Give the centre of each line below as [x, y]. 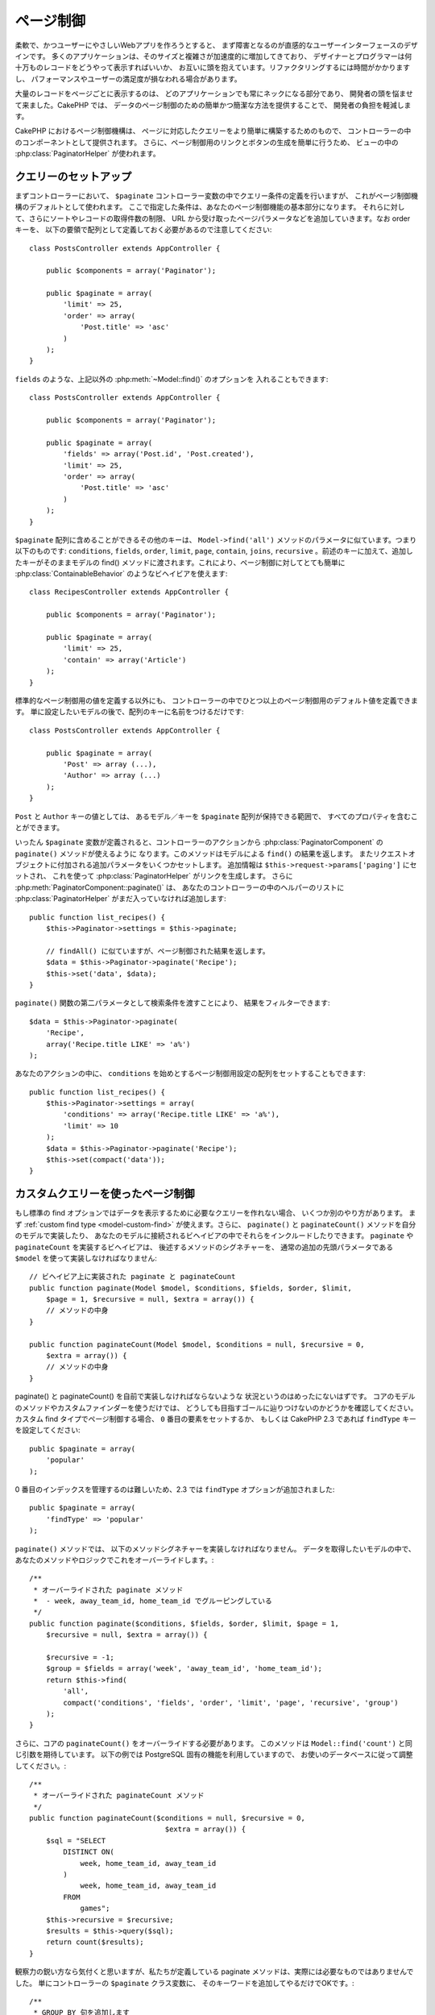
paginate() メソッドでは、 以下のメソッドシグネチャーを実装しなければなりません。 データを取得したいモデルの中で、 [215, 1548]
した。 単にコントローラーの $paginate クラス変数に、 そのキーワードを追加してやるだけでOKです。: [184, 1983]
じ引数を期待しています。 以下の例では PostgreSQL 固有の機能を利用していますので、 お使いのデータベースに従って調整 [214, 1755]
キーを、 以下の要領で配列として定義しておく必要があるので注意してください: [143, 230]
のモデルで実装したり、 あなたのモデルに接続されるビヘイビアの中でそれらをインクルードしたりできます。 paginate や [214, 1236]
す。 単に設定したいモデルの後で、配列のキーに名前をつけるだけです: [130, 712]
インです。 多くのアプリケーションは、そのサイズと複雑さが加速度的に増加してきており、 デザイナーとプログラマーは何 [213, 56]
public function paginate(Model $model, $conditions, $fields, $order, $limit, [191, 1288]
